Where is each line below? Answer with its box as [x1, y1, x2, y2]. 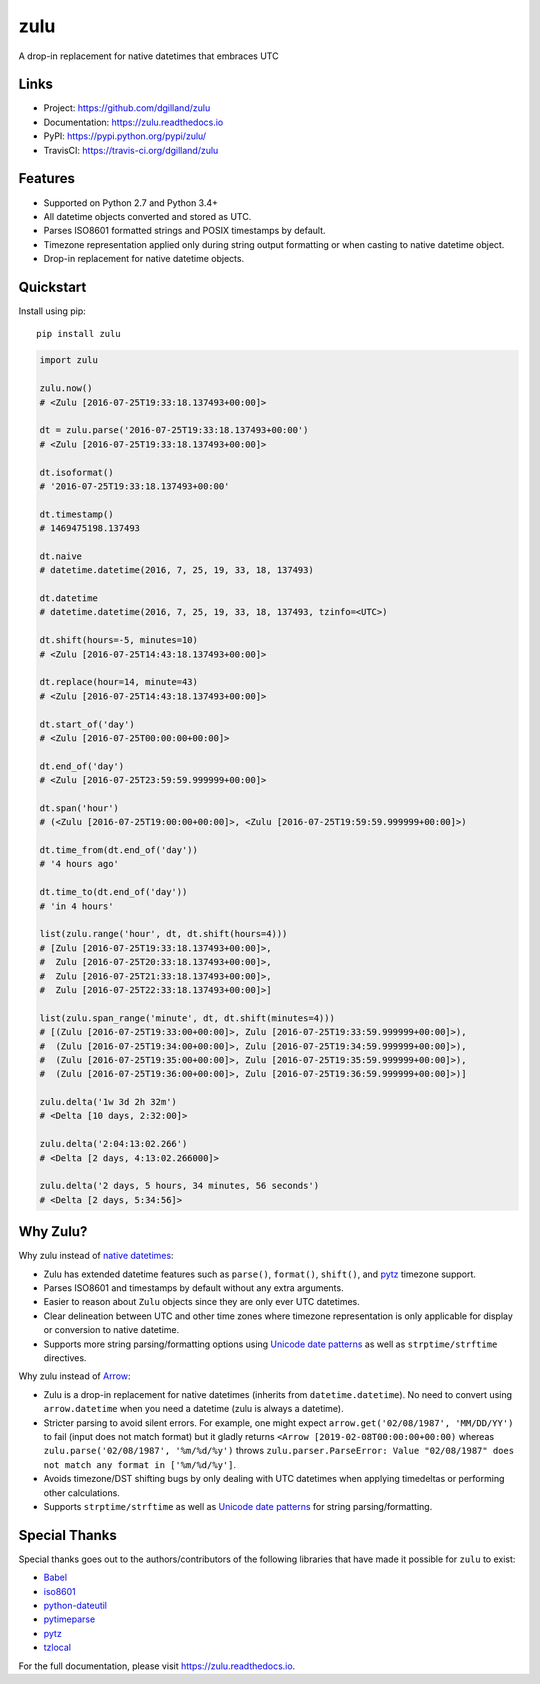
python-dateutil [43, 1600, 108, 1612]
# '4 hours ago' [39, 858, 120, 870]
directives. [43, 1352, 87, 1364]
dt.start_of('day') [39, 718, 135, 730]
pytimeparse [43, 1613, 96, 1625]
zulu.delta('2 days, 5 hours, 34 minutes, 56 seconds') [39, 1180, 320, 1192]
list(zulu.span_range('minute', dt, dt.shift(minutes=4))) [39, 1012, 335, 1024]
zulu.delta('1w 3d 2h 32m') [39, 1096, 177, 1108]
